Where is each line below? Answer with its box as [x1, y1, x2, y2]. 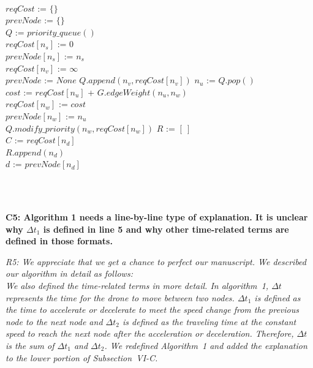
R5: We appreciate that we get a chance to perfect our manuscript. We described [6, 255, 306, 268]
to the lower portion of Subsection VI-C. [6, 351, 158, 364]
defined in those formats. [6, 235, 113, 247]
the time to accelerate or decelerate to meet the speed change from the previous [6, 303, 299, 316]
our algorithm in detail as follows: [6, 267, 133, 280]
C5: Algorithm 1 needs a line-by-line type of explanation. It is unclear [6, 211, 308, 223]
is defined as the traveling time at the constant [122, 315, 296, 328]
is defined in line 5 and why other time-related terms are [43, 222, 289, 235]
